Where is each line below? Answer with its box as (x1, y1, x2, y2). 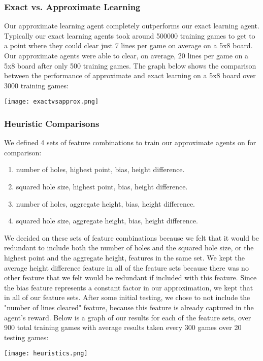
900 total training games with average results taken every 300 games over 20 (4, 322, 242, 333)
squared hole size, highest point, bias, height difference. (16, 181, 188, 192)
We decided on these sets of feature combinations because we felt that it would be (4, 232, 259, 243)
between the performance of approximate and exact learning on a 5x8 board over (4, 70, 256, 81)
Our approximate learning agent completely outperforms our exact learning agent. (4, 20, 259, 31)
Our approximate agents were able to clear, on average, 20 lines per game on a (4, 50, 248, 60)
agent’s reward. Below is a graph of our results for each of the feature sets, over (4, 312, 251, 322)
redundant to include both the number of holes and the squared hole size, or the (4, 242, 254, 253)
